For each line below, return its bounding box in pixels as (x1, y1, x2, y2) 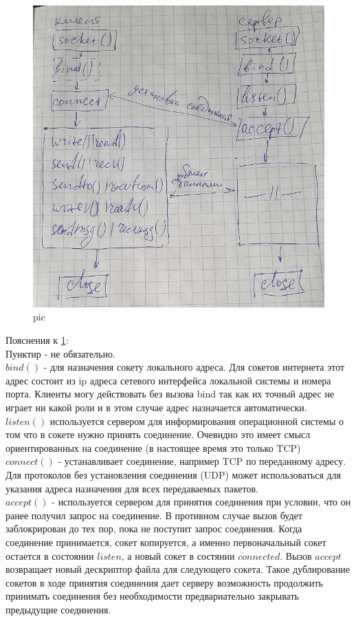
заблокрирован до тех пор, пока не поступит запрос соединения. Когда (5, 521, 302, 536)
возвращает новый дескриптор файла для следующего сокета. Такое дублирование (5, 562, 351, 576)
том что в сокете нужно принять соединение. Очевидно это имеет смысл (5, 427, 311, 442)
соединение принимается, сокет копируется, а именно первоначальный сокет (5, 534, 326, 549)
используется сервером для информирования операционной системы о (49, 413, 344, 428)
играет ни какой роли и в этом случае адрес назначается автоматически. (5, 400, 307, 415)
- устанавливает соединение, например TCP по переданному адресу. (58, 454, 346, 468)
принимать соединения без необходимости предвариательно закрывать (5, 589, 299, 603)
